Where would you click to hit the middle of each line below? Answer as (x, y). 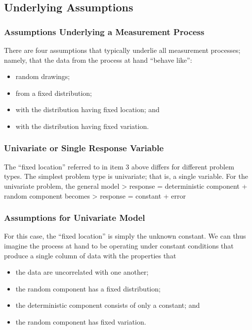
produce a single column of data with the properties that (90, 255)
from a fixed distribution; (54, 93)
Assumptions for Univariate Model (75, 218)
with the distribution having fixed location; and (87, 109)
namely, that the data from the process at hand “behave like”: (98, 60)
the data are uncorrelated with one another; (82, 272)
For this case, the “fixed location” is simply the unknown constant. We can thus (125, 236)
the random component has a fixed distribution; (88, 288)
